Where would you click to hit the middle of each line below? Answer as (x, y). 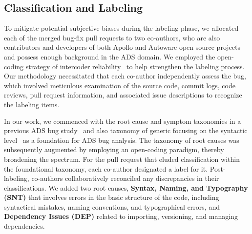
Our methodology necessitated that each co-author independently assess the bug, (125, 76)
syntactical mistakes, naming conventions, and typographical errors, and (112, 206)
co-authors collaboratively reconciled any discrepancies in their (125, 178)
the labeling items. (32, 104)
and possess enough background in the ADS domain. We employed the (110, 56)
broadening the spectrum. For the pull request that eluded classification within (122, 159)
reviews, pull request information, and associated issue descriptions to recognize (123, 95)
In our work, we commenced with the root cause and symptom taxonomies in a (123, 121)
